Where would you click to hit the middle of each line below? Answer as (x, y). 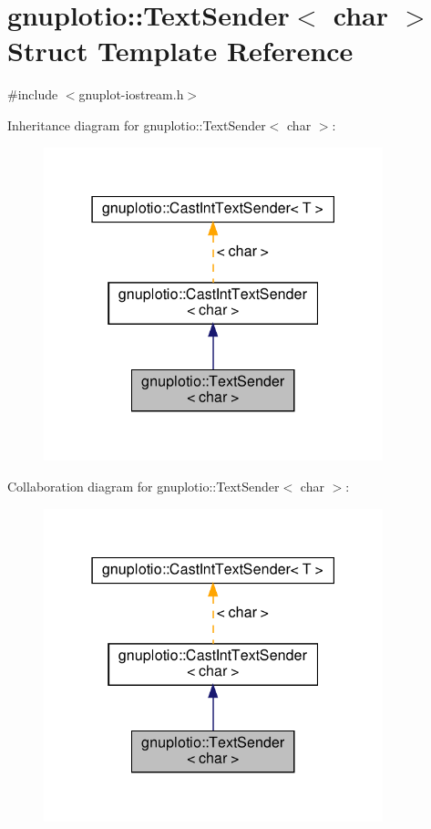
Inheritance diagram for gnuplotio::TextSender (137, 124)
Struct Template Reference (180, 51)
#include (33, 94)
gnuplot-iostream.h (131, 94)
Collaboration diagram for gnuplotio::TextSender (144, 486)
